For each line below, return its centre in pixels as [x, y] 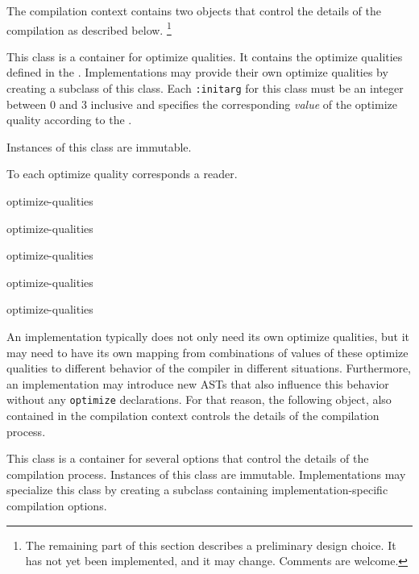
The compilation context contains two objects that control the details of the [194, 10]
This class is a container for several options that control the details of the [188, 458]
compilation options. [57, 506]
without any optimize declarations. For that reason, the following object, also [199, 399]
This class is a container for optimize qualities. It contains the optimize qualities [205, 56]
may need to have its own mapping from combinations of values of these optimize [207, 352]
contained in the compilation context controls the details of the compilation [193, 416]
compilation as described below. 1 [89, 28]
